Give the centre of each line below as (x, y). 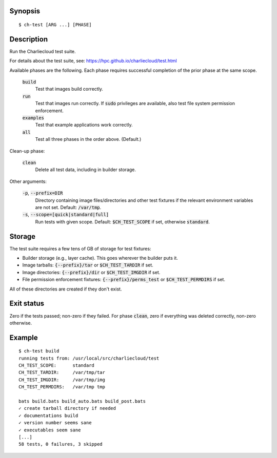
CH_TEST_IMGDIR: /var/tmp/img (62, 380)
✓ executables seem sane (50, 430)
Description (29, 39)
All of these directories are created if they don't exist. (66, 289)
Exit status (27, 304)
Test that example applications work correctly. (84, 125)
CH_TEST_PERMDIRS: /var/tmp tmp (62, 387)
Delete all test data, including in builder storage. (85, 170)
